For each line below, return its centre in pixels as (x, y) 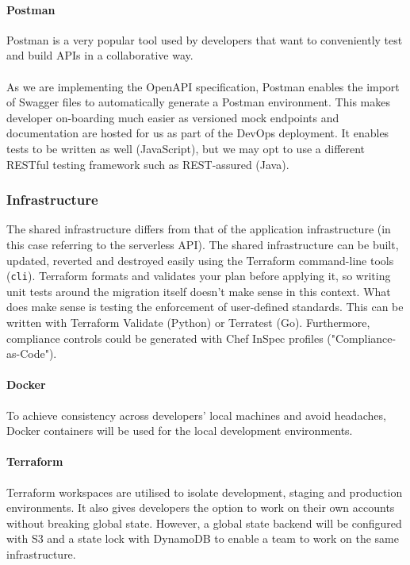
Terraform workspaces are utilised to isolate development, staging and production (205, 492)
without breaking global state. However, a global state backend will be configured (204, 523)
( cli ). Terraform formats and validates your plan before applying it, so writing (199, 276)
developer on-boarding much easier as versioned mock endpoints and (173, 117)
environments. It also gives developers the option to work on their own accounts (201, 507)
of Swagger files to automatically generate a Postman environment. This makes (198, 102)
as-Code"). (32, 354)
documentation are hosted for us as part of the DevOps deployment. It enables (198, 133)
